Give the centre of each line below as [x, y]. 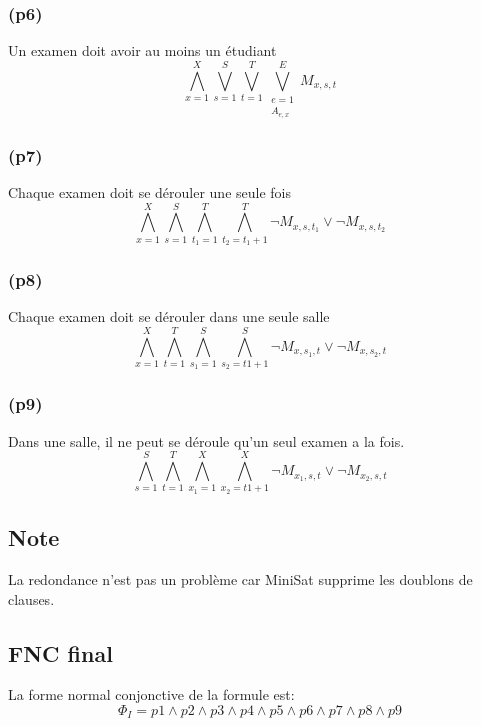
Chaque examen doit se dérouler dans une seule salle [169, 316]
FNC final [60, 652]
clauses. [31, 598]
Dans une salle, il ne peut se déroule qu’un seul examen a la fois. [206, 440]
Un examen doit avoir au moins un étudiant [142, 50]
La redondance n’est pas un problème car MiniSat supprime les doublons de [240, 579]
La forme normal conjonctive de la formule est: [151, 694]
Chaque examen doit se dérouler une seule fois [150, 192]
